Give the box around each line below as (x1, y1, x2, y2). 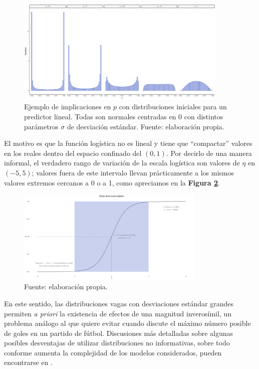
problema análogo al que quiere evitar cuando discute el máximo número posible (4, 318, 251, 328)
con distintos (184, 111, 223, 121)
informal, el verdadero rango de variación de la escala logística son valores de (4, 157, 240, 168)
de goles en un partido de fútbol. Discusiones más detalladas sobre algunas (4, 327, 233, 338)
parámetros (24, 121, 59, 131)
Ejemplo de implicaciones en (24, 101, 111, 112)
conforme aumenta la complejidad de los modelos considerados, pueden (4, 347, 222, 357)
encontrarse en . (4, 357, 53, 367)
